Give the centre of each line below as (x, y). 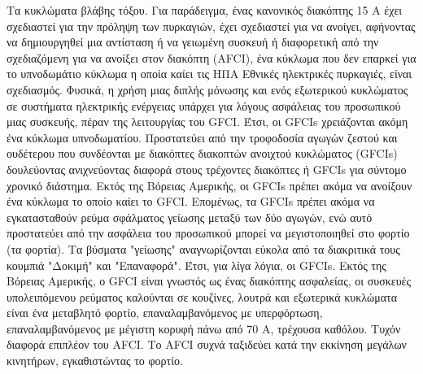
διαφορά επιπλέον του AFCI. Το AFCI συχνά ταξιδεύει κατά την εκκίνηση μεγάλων (207, 344)
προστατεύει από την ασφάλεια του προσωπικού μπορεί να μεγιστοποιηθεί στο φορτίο (208, 233)
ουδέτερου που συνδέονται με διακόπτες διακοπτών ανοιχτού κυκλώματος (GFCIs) (202, 153)
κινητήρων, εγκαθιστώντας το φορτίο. (95, 361)
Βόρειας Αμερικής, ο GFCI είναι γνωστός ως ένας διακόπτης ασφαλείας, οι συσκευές (209, 281)
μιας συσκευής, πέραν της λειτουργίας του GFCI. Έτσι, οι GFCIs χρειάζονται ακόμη (207, 122)
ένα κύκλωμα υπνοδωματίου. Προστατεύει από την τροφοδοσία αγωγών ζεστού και (202, 137)
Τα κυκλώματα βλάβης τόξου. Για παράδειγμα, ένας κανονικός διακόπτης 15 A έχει (205, 10)
